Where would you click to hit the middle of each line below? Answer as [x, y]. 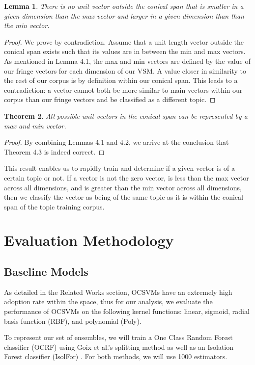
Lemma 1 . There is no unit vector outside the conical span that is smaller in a [124, 6]
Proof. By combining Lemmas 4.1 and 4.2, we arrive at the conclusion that [116, 142]
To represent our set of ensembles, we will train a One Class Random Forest [118, 337]
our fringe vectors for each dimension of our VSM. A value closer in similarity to [125, 70]
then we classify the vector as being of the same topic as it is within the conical [124, 197]
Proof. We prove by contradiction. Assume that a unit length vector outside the [124, 41]
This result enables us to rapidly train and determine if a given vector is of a [119, 168]
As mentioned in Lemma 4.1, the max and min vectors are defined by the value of [127, 61]
